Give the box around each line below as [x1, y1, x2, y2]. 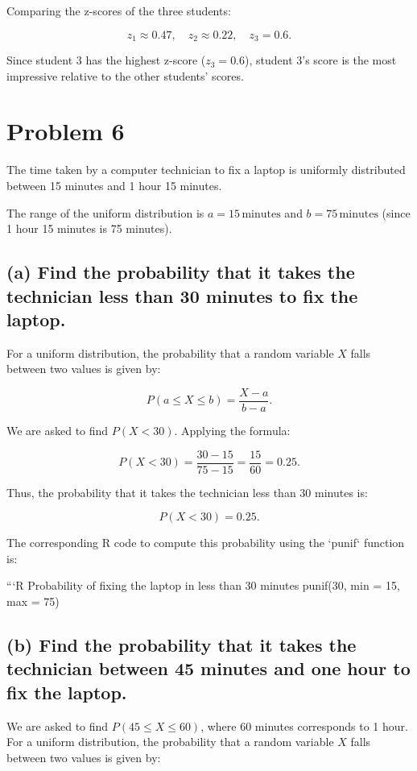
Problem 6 [6, 114, 125, 147]
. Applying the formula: [174, 421, 291, 438]
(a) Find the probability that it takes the [6, 259, 355, 284]
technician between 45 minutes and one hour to [6, 656, 411, 681]
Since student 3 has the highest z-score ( [6, 52, 206, 68]
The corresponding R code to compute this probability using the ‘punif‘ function [6, 534, 405, 551]
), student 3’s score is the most [245, 52, 397, 68]
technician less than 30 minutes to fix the [6, 283, 358, 308]
